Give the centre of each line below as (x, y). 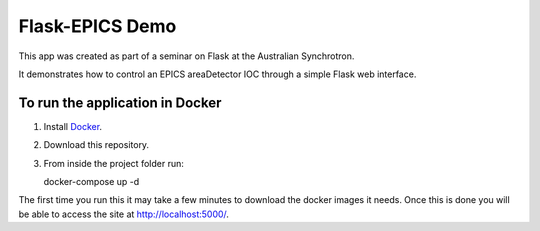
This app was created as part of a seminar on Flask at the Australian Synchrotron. (186, 56)
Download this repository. (96, 145)
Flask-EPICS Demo (97, 26)
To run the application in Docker (120, 102)
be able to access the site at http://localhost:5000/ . (124, 214)
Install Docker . (73, 126)
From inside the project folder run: (113, 163)
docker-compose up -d (91, 182)
